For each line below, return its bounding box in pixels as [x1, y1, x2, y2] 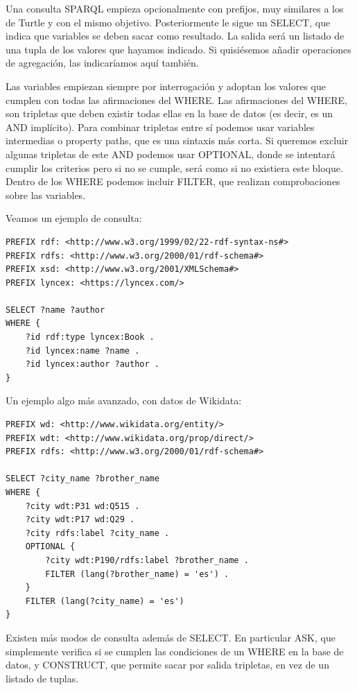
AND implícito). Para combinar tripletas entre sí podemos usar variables [6, 119, 315, 134]
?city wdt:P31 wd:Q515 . [25, 501, 140, 511]
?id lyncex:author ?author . [25, 359, 159, 370]
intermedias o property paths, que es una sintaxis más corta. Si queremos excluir [6, 133, 349, 148]
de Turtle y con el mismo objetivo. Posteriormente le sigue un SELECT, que [6, 15, 331, 29]
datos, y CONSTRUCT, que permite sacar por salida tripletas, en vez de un [6, 657, 329, 672]
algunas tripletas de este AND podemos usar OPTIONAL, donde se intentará [6, 146, 336, 161]
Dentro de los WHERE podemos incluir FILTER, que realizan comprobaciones [6, 174, 340, 189]
